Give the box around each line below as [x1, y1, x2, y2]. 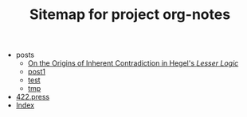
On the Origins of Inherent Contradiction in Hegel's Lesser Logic [27, 58, 239, 68]
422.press [15, 92, 50, 102]
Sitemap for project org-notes [29, 6, 231, 24]
